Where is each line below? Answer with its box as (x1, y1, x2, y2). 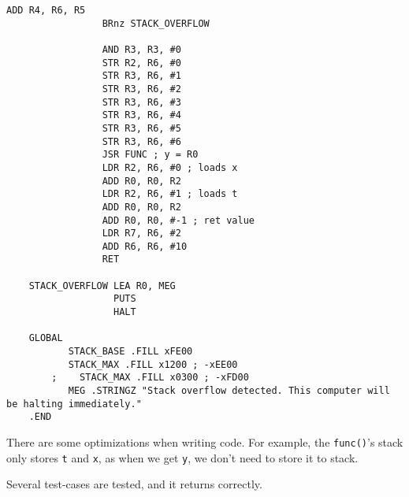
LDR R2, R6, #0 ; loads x (102, 161, 238, 173)
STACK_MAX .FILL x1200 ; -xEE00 (68, 358, 238, 370)
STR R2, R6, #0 (102, 57, 181, 69)
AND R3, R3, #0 (102, 43, 181, 55)
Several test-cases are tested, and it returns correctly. (6, 476, 262, 492)
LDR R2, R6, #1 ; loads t (102, 188, 238, 200)
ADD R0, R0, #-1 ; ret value (102, 214, 255, 226)
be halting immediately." (6, 398, 142, 410)
